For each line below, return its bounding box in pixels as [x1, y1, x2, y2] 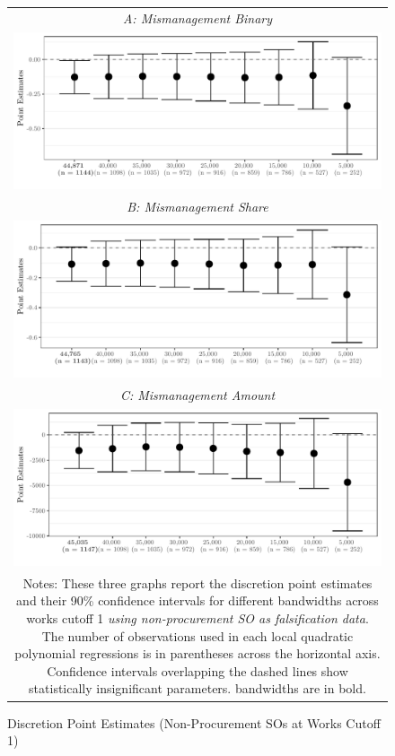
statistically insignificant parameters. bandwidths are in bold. [29, 679, 366, 698]
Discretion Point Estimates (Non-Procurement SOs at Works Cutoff [7, 713, 381, 732]
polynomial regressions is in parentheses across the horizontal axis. [14, 644, 381, 663]
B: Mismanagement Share [127, 196, 268, 215]
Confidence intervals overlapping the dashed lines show [47, 661, 348, 680]
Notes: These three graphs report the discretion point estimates [22, 573, 373, 592]
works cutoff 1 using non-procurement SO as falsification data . [26, 609, 369, 628]
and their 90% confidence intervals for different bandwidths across [16, 591, 379, 610]
